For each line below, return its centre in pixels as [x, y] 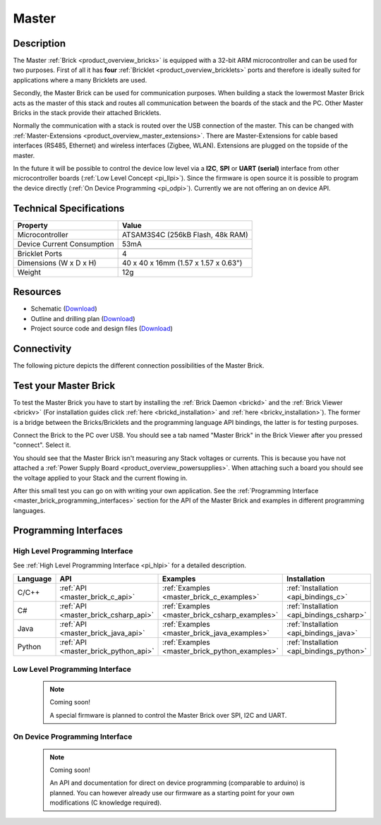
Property [33, 225]
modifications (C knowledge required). [106, 803]
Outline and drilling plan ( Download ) [83, 318]
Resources [37, 292]
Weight [29, 272]
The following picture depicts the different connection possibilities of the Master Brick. [139, 365]
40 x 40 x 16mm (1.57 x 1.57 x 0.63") [182, 263]
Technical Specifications [69, 208]
